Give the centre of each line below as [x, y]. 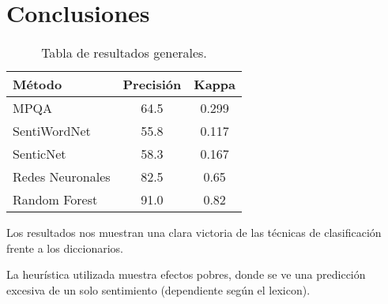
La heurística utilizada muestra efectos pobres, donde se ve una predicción [186, 274]
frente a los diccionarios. [65, 248]
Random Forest [55, 200]
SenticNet [40, 154]
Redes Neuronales [62, 177]
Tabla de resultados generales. [124, 53]
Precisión [152, 84]
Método [38, 84]
